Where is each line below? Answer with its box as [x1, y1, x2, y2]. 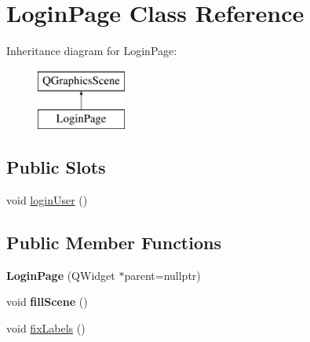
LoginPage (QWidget [6, 267, 115, 283]
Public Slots [6, 155, 106, 179]
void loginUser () [6, 192, 88, 208]
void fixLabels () [6, 320, 86, 336]
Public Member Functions [6, 230, 221, 255]
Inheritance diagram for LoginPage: [6, 42, 177, 59]
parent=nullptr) [124, 267, 201, 283]
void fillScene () [6, 293, 88, 310]
